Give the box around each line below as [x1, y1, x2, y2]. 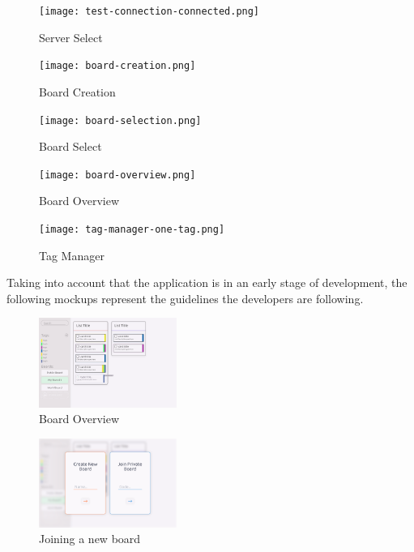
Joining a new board [39, 530, 141, 547]
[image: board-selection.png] [39, 114, 202, 126]
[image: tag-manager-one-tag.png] [39, 224, 225, 235]
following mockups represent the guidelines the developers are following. [6, 289, 364, 306]
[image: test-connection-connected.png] [39, 6, 260, 17]
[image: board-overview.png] [39, 169, 196, 181]
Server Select [39, 28, 103, 45]
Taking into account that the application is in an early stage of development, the [6, 274, 408, 291]
